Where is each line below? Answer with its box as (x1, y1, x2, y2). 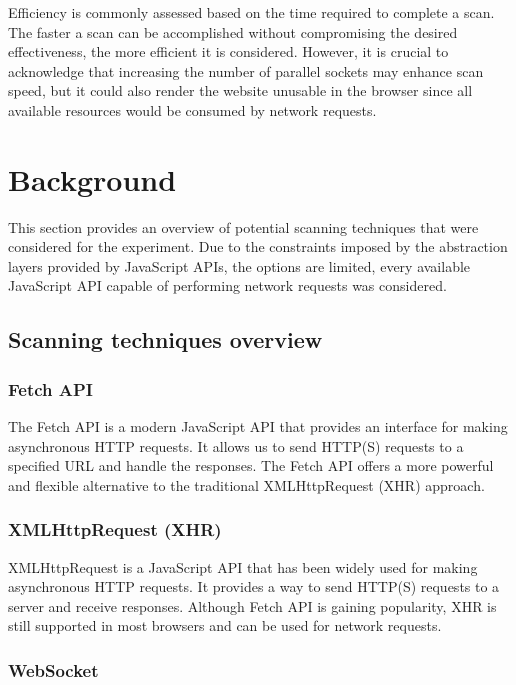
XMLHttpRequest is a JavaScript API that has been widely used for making (8, 556, 478, 577)
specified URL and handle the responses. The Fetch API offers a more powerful (8, 455, 494, 476)
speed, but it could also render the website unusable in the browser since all (8, 80, 473, 101)
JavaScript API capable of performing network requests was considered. (8, 275, 447, 296)
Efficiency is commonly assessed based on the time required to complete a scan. (8, 2, 495, 22)
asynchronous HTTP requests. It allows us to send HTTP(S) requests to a (8, 435, 464, 456)
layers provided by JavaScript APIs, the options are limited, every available (8, 255, 471, 276)
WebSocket (8, 657, 99, 682)
